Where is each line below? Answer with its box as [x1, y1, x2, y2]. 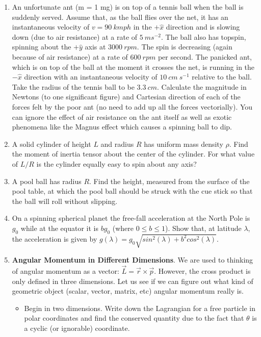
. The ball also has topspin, [161, 31, 246, 42]
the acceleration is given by [12, 233, 97, 244]
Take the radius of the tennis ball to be [12, 81, 135, 92]
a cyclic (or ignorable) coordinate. [24, 323, 130, 333]
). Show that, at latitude [165, 222, 242, 233]
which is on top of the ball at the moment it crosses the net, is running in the [12, 61, 255, 72]
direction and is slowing [166, 21, 240, 32]
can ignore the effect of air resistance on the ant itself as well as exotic [12, 111, 232, 122]
